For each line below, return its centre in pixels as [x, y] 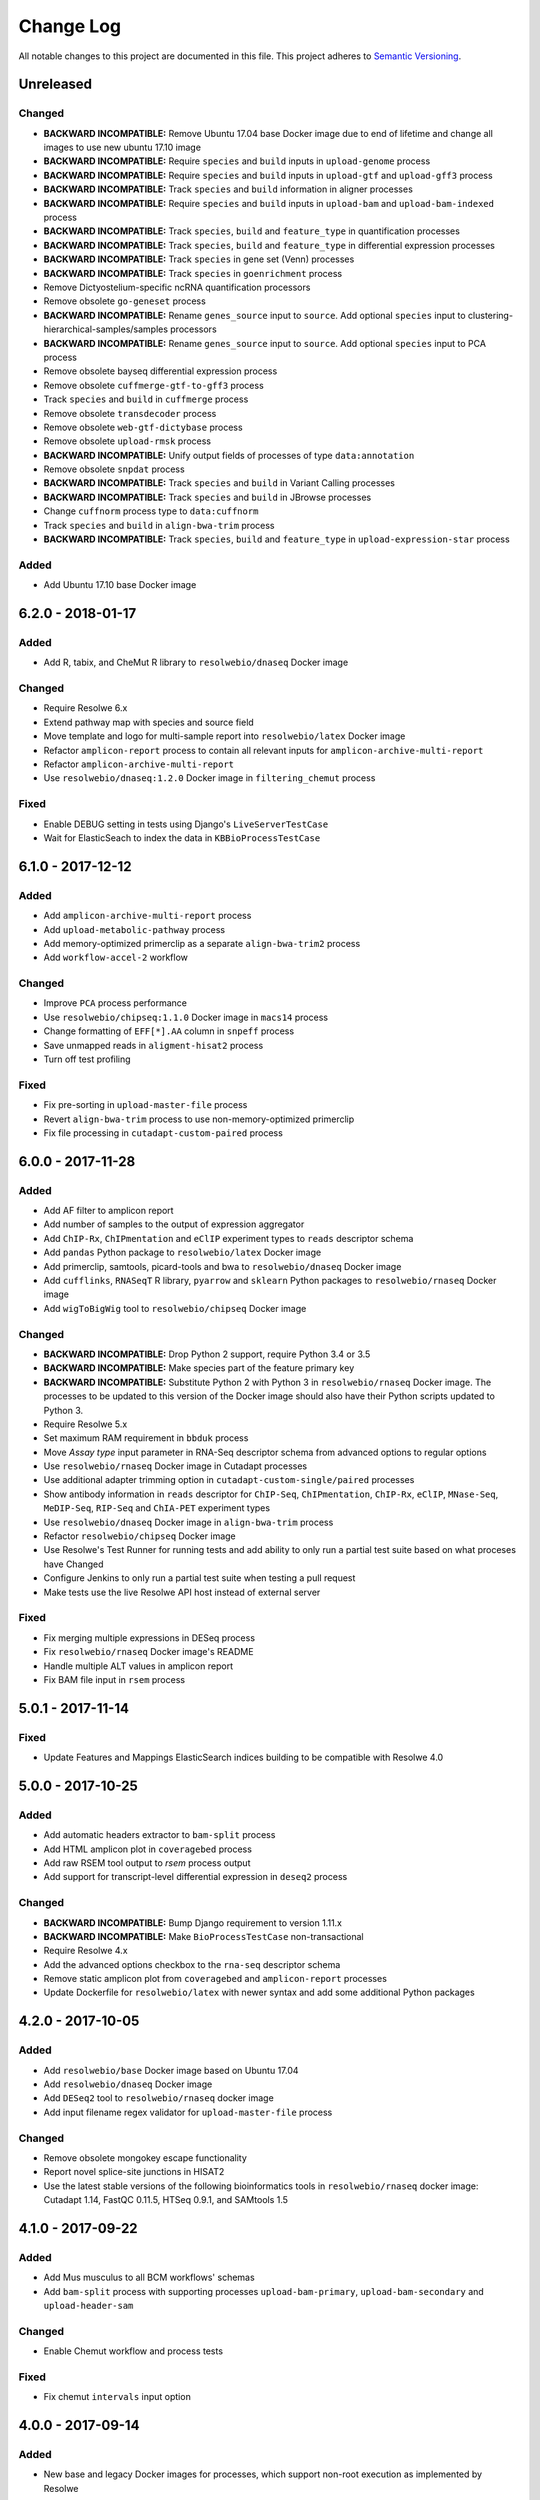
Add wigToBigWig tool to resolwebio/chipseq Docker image [175, 1308]
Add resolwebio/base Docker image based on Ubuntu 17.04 [171, 2070]
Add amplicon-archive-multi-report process [147, 916]
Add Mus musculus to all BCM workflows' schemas [149, 2277]
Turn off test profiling [87, 1059]
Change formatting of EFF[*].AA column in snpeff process [169, 1031]
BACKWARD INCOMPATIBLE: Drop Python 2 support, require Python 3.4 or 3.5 [207, 1354]
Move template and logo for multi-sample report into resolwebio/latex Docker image [224, 736]
